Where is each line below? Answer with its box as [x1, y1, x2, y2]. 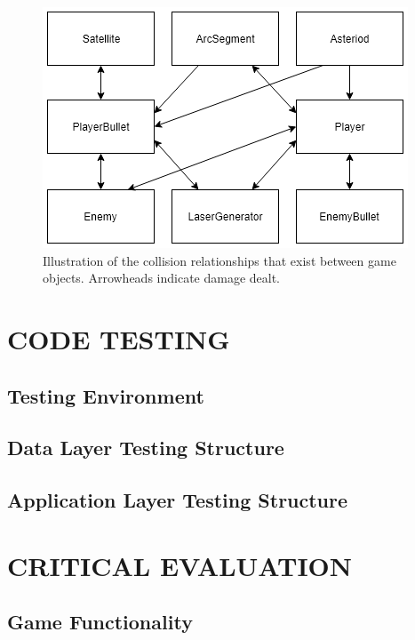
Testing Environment [7, 381, 204, 409]
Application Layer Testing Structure [7, 486, 348, 514]
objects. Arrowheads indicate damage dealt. [43, 268, 281, 287]
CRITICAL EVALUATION [7, 547, 352, 583]
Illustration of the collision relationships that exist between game [43, 251, 396, 269]
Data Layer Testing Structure [7, 434, 284, 461]
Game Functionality [7, 608, 193, 636]
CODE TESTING [7, 320, 230, 356]
